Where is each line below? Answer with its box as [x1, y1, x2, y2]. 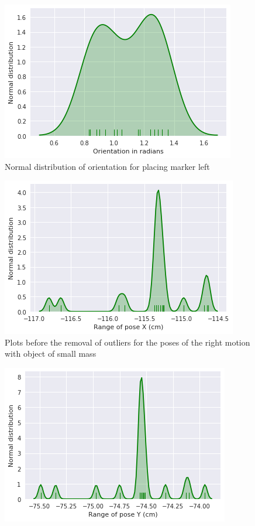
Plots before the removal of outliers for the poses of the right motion [5, 336, 250, 348]
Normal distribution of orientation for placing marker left [5, 160, 210, 172]
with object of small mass [5, 347, 97, 360]
